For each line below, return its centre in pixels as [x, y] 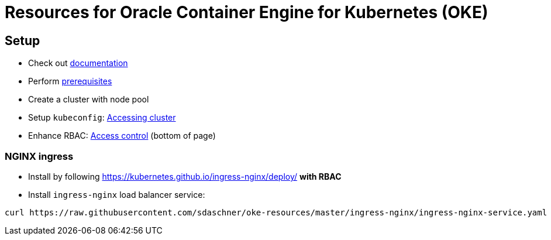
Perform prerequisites [70, 81]
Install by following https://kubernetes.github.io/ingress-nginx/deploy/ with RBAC [185, 176]
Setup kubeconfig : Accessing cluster [102, 118]
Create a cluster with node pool [89, 100]
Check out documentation [78, 63]
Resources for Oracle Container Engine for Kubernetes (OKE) [247, 12]
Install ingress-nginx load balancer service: [117, 194]
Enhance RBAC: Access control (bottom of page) [122, 136]
